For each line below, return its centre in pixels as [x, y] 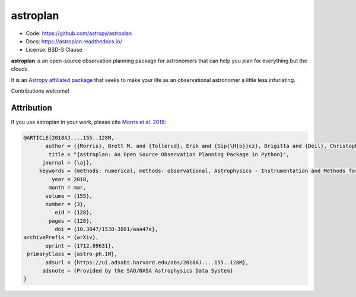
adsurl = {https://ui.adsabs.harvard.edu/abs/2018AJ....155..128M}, [147, 262]
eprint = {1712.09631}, [80, 246]
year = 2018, [70, 179]
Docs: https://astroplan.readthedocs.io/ [74, 41]
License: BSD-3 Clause [54, 50]
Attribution [32, 108]
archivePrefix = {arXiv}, [61, 237]
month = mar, [67, 188]
